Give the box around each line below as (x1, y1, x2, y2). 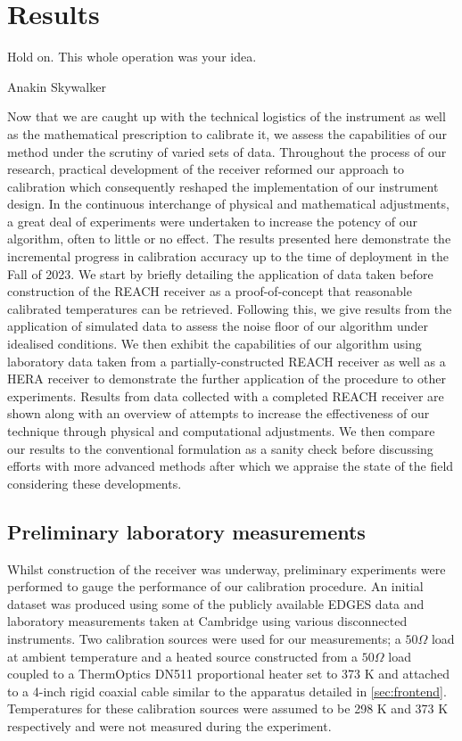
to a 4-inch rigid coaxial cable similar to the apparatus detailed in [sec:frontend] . (7, 681, 447, 700)
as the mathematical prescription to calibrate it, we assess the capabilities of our (7, 124, 447, 143)
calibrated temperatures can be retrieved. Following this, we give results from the (7, 299, 452, 317)
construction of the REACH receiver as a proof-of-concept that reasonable (7, 282, 412, 301)
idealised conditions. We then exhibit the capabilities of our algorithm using (7, 334, 422, 353)
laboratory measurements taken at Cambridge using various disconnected (7, 612, 408, 630)
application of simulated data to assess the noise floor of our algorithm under (7, 317, 428, 335)
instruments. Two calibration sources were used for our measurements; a (7, 629, 401, 647)
